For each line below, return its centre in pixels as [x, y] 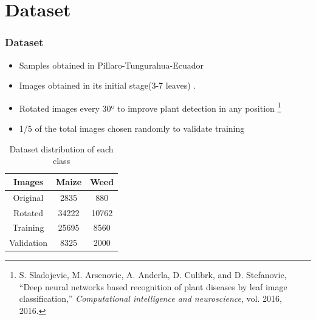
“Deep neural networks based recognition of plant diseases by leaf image [153, 286]
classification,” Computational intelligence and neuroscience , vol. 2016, [150, 298]
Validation [29, 243]
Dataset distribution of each [61, 148]
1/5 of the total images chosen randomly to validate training [132, 128]
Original [28, 197]
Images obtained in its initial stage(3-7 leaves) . [108, 85]
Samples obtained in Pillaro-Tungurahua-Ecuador [112, 65]
